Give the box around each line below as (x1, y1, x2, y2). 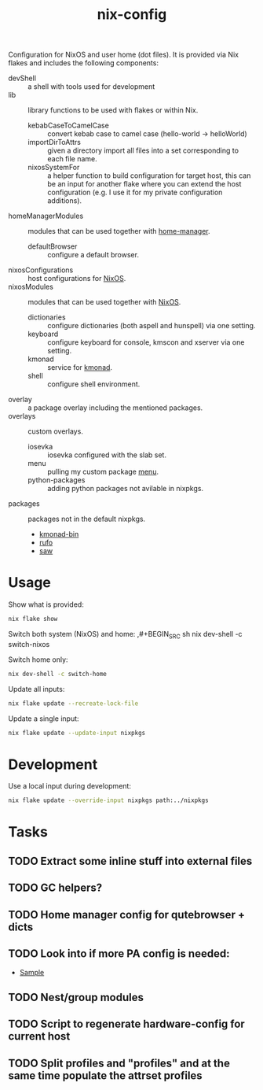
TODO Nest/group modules (8, 990, 144, 1004)
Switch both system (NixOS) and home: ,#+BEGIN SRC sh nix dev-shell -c (8, 630, 243, 641)
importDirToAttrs (27, 138, 81, 147)
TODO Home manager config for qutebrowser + (8, 907, 246, 922)
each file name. (47, 154, 98, 164)
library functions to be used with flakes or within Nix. (27, 105, 199, 115)
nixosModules (8, 282, 53, 292)
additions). (47, 196, 82, 205)
